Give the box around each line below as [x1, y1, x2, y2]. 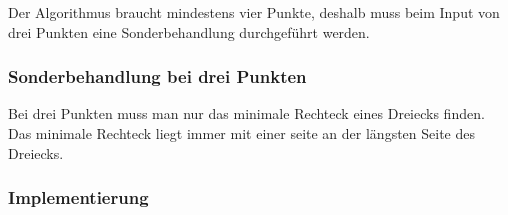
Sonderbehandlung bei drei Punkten [8, 64, 307, 89]
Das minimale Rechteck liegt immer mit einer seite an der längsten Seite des [8, 123, 475, 143]
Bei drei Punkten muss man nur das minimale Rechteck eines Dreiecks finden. [8, 103, 485, 124]
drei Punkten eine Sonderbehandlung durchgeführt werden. [8, 21, 370, 42]
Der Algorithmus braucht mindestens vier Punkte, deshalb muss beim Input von [8, 2, 500, 22]
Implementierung [8, 185, 149, 210]
